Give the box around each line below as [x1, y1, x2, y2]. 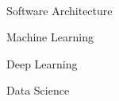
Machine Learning [6, 29, 94, 45]
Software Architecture [6, 2, 113, 18]
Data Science [6, 82, 70, 99]
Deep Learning [6, 55, 78, 72]
